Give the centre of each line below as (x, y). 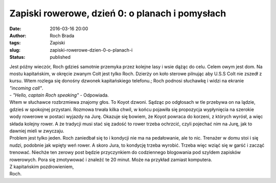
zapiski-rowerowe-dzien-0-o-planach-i (91, 50)
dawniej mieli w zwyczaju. (37, 131)
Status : (17, 57)
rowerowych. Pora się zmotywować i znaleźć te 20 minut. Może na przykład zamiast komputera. (111, 159)
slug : (15, 50)
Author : (18, 35)
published (60, 57)
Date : (15, 29)
